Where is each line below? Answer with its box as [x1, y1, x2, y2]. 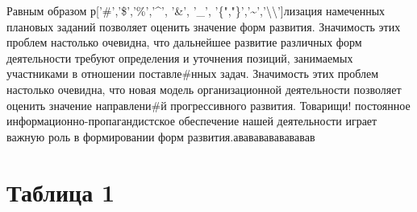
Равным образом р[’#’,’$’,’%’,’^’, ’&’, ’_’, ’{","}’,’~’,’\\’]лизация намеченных [6, 2, 386, 18]
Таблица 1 [6, 175, 115, 208]
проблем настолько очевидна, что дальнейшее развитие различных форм [6, 34, 362, 51]
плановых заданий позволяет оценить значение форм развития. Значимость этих [6, 18, 401, 35]
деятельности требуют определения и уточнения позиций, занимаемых [6, 49, 353, 66]
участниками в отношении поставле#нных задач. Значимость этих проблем [6, 65, 379, 82]
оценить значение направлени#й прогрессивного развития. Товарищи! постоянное [6, 96, 411, 113]
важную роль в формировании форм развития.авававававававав [6, 128, 315, 145]
